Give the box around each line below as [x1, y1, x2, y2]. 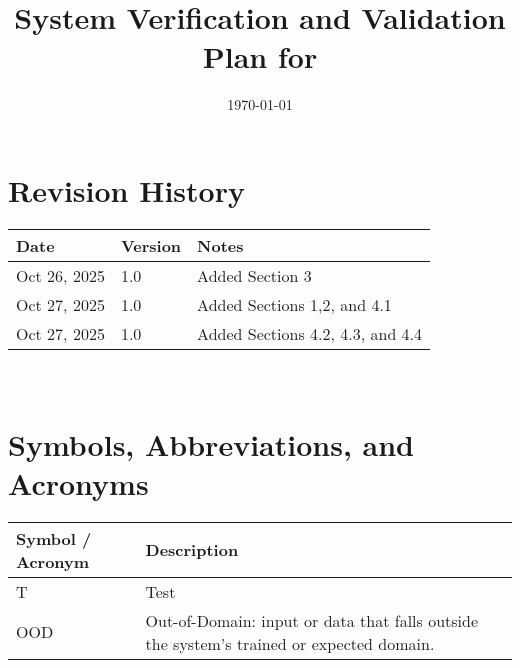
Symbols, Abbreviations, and [8, 423, 414, 464]
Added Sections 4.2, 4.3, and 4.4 [197, 321, 423, 345]
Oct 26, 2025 [16, 263, 105, 287]
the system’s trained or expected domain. [145, 631, 435, 655]
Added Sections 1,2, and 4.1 [197, 292, 392, 316]
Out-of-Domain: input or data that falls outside [145, 608, 479, 632]
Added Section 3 [197, 263, 312, 287]
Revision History [8, 169, 245, 210]
